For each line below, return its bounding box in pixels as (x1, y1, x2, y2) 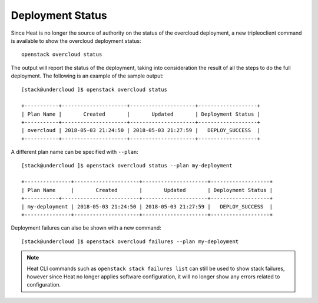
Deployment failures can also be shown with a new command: (11, 224, 161, 231)
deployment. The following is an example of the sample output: (11, 72, 164, 79)
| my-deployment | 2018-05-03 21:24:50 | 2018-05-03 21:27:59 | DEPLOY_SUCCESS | (21, 203, 273, 210)
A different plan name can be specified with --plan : (11, 149, 138, 156)
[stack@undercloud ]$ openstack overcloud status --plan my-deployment (21, 162, 233, 169)
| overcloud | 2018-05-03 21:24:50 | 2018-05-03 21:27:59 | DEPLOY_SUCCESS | (21, 127, 261, 134)
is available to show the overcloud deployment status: (11, 37, 141, 44)
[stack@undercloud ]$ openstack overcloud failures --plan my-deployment (21, 238, 239, 245)
